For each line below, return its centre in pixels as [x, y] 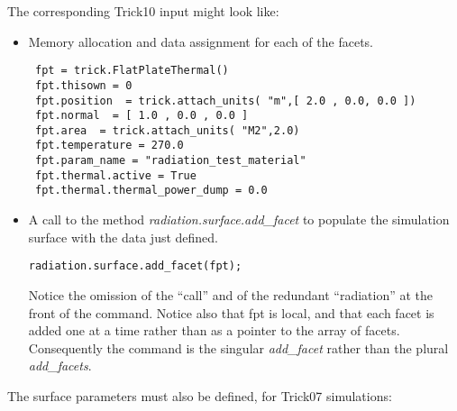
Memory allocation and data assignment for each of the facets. [201, 41]
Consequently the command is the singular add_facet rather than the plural [238, 347]
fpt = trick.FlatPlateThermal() [132, 71]
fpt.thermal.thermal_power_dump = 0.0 [151, 191]
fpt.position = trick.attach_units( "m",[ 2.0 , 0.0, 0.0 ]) [225, 100]
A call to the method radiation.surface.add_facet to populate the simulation [239, 219]
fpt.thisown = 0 [83, 85]
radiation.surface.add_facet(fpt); [135, 266]
